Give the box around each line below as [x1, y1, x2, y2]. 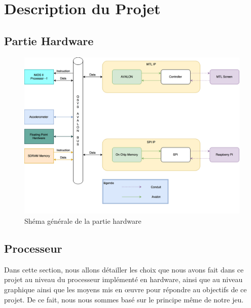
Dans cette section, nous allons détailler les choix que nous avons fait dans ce [4, 264, 244, 275]
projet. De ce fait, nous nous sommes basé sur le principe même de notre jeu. [4, 294, 244, 304]
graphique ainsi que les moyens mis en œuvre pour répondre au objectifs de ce [4, 284, 247, 295]
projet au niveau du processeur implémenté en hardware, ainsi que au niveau [4, 274, 243, 285]
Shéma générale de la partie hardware [24, 216, 141, 226]
